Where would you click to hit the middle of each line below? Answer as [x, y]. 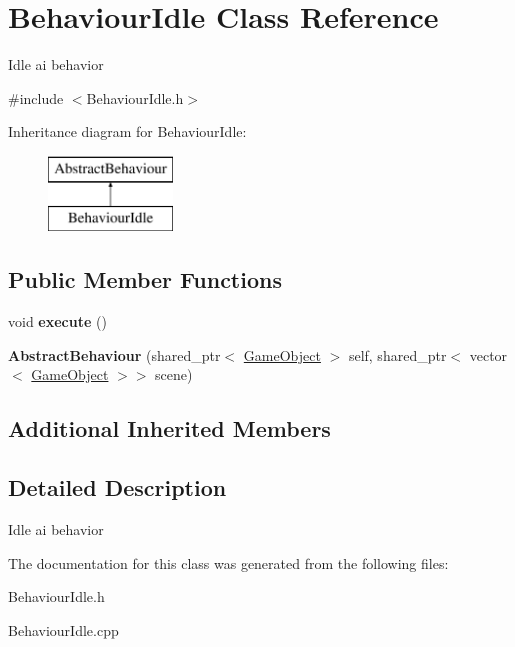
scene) [174, 374]
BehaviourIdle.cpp [63, 629]
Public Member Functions [145, 279]
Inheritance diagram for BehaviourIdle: [127, 131]
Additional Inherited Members [169, 428]
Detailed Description [117, 487]
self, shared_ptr [397, 354]
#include [36, 97]
